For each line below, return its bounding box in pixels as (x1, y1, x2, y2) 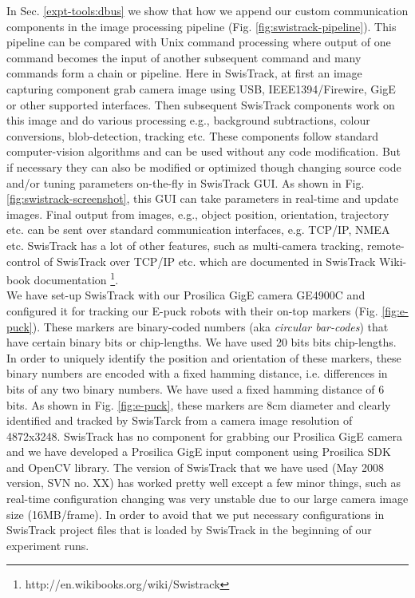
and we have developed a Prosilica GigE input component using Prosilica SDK (6, 443, 391, 460)
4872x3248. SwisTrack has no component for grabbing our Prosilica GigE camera (6, 427, 403, 444)
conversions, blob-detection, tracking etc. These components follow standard (6, 127, 378, 144)
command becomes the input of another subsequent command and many (6, 49, 362, 65)
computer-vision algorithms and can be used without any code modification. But (6, 143, 401, 160)
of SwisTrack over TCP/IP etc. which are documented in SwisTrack (44, 252, 376, 269)
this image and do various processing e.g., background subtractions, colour (6, 112, 370, 129)
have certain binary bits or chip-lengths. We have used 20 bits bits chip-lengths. (6, 334, 397, 350)
